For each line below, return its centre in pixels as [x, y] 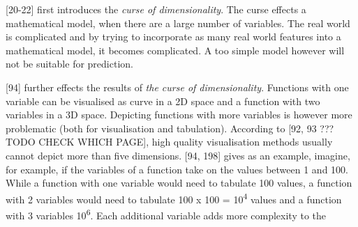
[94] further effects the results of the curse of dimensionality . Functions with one [177, 87]
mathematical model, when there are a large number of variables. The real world [178, 23]
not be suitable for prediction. [69, 64]
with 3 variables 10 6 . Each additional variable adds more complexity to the [166, 214]
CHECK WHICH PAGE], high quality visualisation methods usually [186, 142]
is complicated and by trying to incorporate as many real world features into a [173, 37]
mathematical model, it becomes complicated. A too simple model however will [175, 50]
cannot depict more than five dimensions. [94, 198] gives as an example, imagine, [178, 155]
